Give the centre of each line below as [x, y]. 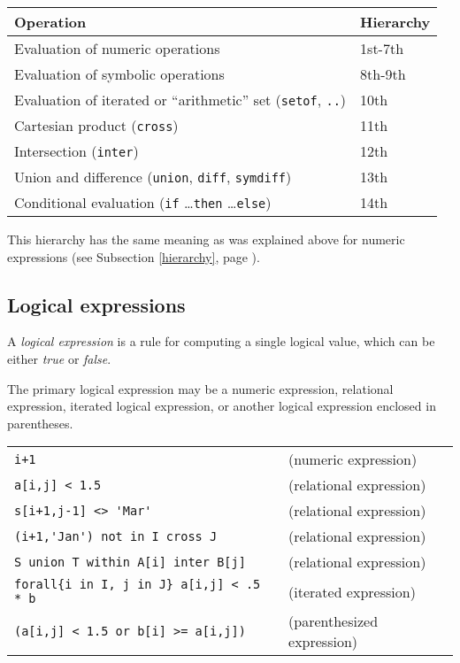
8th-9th [383, 74]
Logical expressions [96, 304]
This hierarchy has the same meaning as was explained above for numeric [206, 239]
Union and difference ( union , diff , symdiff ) [153, 177]
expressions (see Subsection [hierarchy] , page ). [134, 256]
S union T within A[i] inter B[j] [130, 562]
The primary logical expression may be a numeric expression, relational [200, 388]
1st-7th [382, 48]
